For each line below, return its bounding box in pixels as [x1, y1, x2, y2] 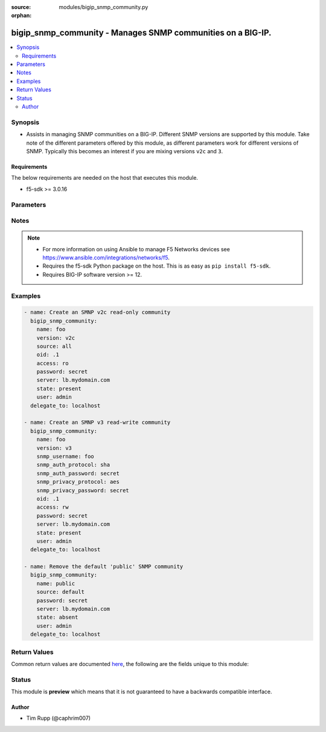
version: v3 [36, 444, 72, 451]
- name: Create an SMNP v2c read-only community [24, 309, 171, 316]
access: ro [36, 360, 69, 366]
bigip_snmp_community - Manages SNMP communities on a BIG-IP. [11, 28, 272, 38]
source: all [36, 343, 72, 349]
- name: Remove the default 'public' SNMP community [24, 563, 184, 570]
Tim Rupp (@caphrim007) [26, 714, 91, 722]
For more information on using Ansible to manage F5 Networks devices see [42, 245, 231, 252]
